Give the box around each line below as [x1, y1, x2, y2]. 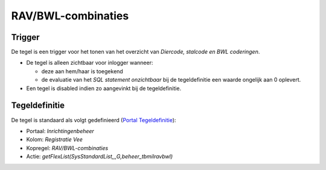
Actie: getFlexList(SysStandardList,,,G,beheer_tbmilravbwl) [26, 153, 173, 160]
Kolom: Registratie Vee [26, 136, 83, 143]
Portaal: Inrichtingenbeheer [26, 127, 95, 134]
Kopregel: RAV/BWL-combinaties [26, 144, 109, 151]
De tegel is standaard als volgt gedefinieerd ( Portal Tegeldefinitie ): [11, 116, 176, 123]
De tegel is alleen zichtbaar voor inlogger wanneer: [26, 59, 153, 67]
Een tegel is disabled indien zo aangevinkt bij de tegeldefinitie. [26, 85, 181, 92]
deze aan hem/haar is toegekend [41, 67, 123, 75]
